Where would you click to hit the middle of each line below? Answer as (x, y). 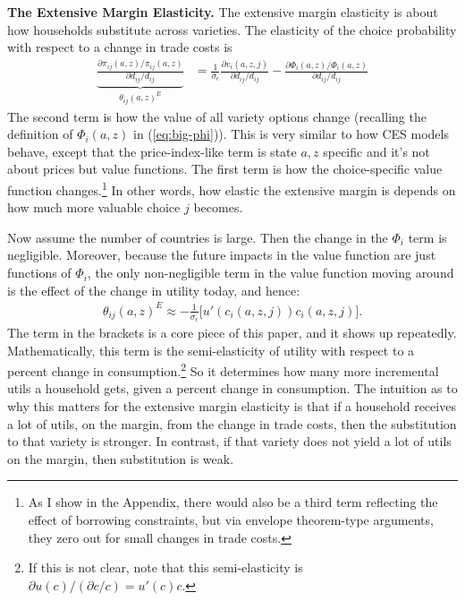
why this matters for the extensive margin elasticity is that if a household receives (232, 406)
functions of (39, 273)
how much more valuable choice (94, 207)
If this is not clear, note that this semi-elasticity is (165, 567)
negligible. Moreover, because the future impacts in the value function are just (222, 255)
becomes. (218, 207)
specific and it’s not (376, 151)
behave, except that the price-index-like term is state (152, 151)
